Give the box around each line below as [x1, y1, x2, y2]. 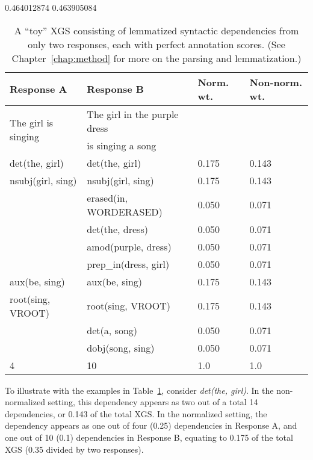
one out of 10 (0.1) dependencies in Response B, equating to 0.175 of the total [5, 430, 293, 443]
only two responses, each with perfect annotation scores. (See [28, 37, 285, 51]
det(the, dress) [87, 222, 148, 236]
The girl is [10, 116, 54, 130]
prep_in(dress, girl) [87, 256, 170, 271]
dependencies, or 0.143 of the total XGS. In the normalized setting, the [5, 407, 267, 420]
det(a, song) [87, 323, 138, 337]
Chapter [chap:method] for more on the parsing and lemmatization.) [11, 51, 302, 65]
